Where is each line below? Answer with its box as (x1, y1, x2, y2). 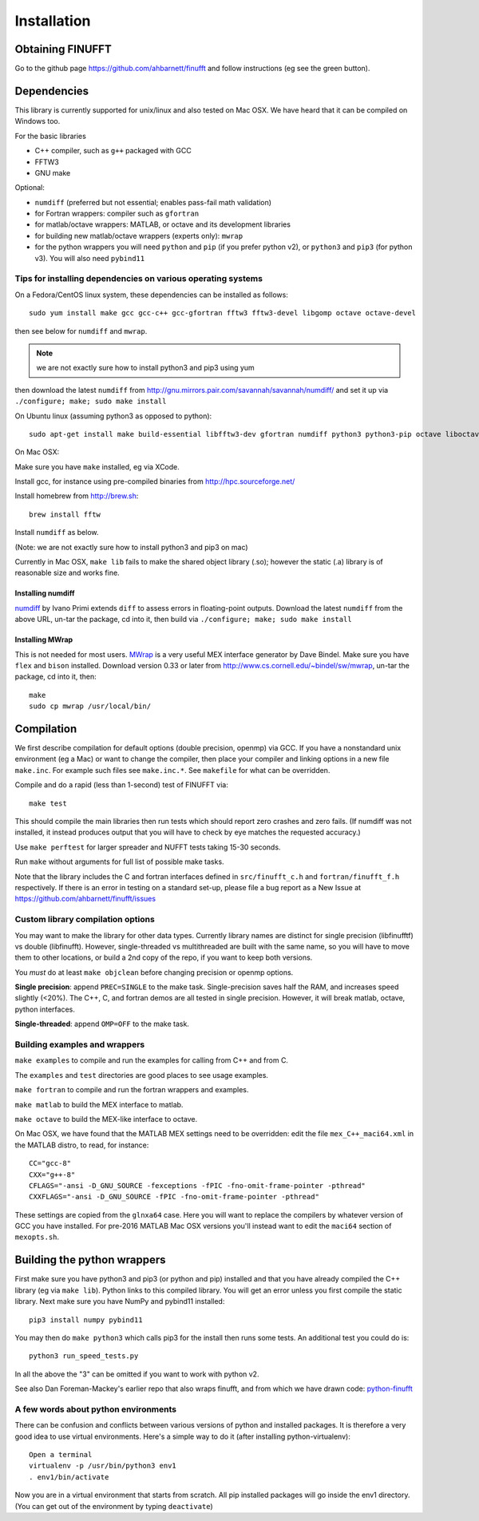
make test (29, 798, 67, 808)
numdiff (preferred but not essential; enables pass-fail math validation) (34, 197, 271, 207)
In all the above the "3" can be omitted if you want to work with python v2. (14, 1369, 259, 1379)
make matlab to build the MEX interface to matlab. (14, 1099, 184, 1109)
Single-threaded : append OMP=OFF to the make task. (14, 1019, 189, 1029)
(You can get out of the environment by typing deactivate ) (14, 1501, 213, 1511)
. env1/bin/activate (29, 1472, 109, 1481)
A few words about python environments (14, 1404, 177, 1415)
